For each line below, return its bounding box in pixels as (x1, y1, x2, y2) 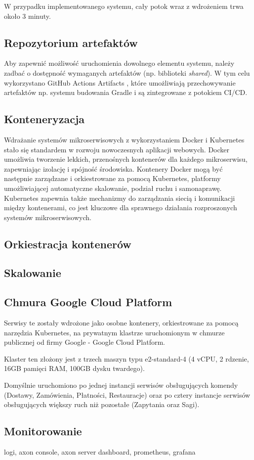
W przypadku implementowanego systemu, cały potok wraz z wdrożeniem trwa (4, 1, 244, 11)
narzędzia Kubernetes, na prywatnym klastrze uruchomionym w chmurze (4, 327, 225, 337)
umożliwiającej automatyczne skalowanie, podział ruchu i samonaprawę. (4, 183, 222, 193)
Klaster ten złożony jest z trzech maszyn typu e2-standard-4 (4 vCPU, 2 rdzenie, (4, 353, 249, 364)
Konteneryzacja (4, 111, 85, 127)
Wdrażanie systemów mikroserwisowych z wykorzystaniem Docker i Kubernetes (4, 134, 245, 144)
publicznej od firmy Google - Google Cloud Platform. (4, 337, 166, 347)
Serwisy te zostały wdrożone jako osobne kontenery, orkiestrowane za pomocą (4, 318, 239, 328)
